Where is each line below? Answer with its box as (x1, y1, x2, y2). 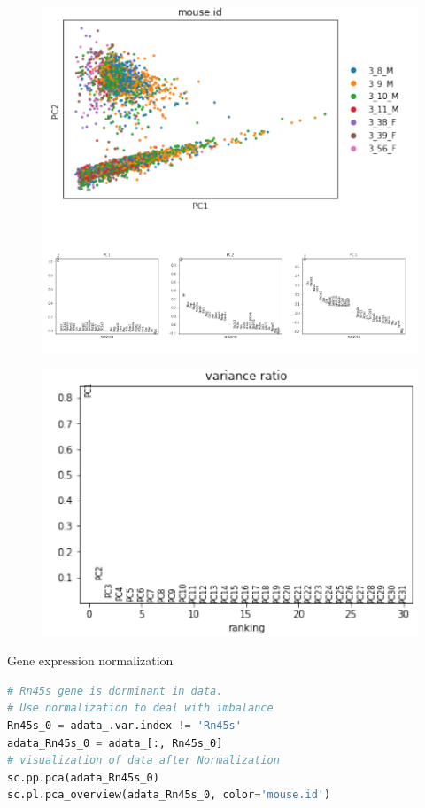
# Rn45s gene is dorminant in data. (7, 684, 223, 697)
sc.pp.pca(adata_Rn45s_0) (7, 771, 159, 784)
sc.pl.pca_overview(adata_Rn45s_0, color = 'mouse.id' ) (7, 789, 331, 802)
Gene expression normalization (7, 651, 174, 670)
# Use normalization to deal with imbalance (7, 702, 274, 715)
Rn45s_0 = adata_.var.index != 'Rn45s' (7, 719, 242, 733)
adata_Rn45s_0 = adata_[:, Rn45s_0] (7, 736, 223, 750)
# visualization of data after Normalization (7, 754, 280, 767)
